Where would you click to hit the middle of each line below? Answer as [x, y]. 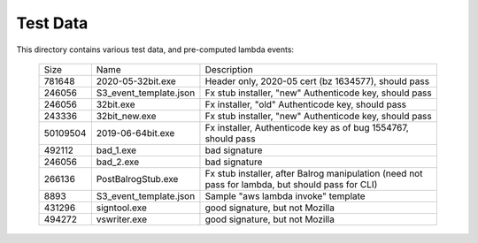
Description [229, 69]
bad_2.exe [118, 162]
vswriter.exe [122, 219]
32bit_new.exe [126, 116]
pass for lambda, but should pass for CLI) [291, 184]
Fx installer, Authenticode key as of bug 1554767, [307, 127]
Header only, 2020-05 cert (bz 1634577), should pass [317, 81]
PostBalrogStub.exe [137, 178]
